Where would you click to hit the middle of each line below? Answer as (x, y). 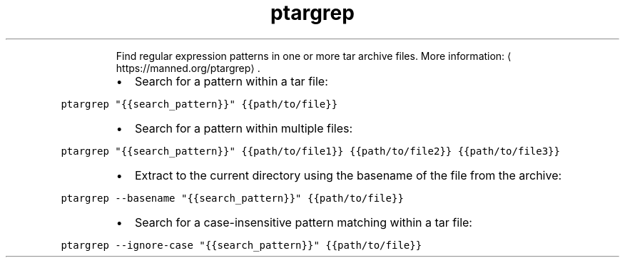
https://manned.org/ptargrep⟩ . (188, 68)
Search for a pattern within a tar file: (231, 81)
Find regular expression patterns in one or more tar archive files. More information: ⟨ (314, 56)
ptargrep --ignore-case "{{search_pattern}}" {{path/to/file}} (242, 245)
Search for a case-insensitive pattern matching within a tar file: (303, 222)
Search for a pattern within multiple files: (244, 128)
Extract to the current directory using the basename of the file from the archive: (348, 175)
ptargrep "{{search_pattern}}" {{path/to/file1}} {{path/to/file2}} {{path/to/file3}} (310, 151)
